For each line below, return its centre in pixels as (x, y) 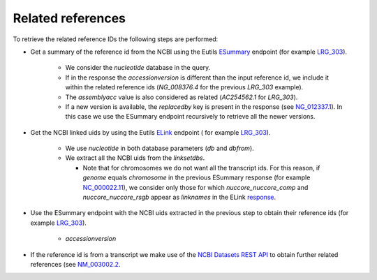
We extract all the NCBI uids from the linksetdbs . (135, 158)
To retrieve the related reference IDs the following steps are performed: (116, 39)
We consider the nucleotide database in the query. (138, 68)
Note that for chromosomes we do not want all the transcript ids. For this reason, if (201, 168)
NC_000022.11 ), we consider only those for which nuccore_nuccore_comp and (195, 187)
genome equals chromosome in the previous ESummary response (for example (197, 177)
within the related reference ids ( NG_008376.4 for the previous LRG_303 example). (184, 87)
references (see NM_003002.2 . (75, 264)
